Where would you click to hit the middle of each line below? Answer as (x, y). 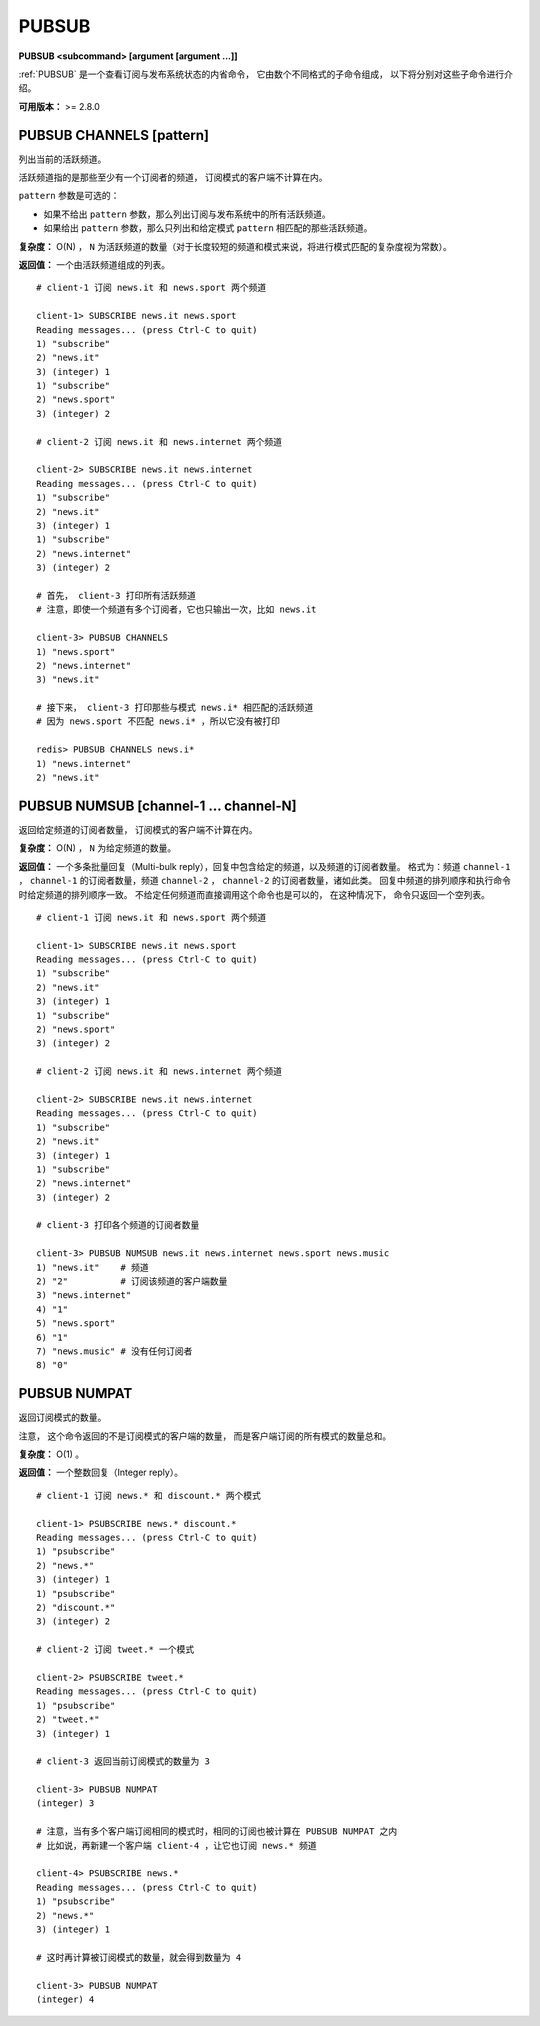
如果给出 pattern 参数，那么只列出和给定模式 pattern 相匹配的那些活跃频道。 (208, 228)
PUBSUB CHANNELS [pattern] (114, 135)
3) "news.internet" (84, 1295)
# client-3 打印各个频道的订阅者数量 (118, 1225)
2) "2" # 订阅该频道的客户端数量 (132, 1281)
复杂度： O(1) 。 (51, 1454)
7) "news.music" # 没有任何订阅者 (114, 1351)
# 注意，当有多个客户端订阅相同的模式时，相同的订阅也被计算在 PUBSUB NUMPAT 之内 (217, 1831)
